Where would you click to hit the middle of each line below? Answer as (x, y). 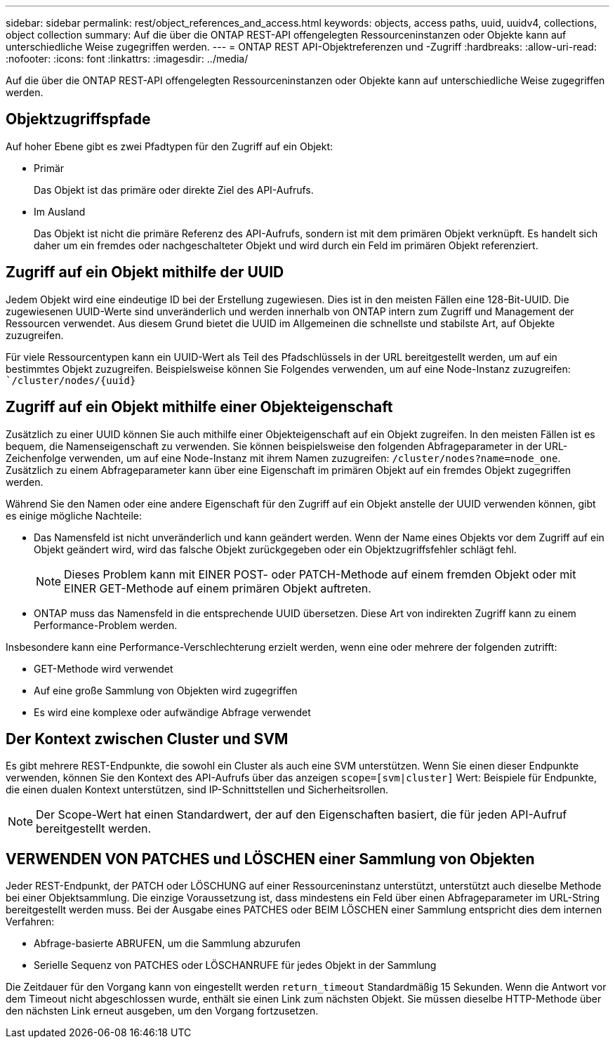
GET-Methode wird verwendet (104, 668)
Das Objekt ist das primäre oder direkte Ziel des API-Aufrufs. (174, 190)
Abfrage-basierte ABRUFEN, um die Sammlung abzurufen (167, 944)
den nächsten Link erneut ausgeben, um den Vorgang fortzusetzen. (162, 1011)
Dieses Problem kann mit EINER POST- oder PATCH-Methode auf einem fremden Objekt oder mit (320, 574)
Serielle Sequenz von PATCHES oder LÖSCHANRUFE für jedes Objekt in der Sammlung (235, 965)
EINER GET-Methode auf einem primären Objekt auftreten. (218, 588)
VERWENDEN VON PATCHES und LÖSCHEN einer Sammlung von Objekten (270, 859)
